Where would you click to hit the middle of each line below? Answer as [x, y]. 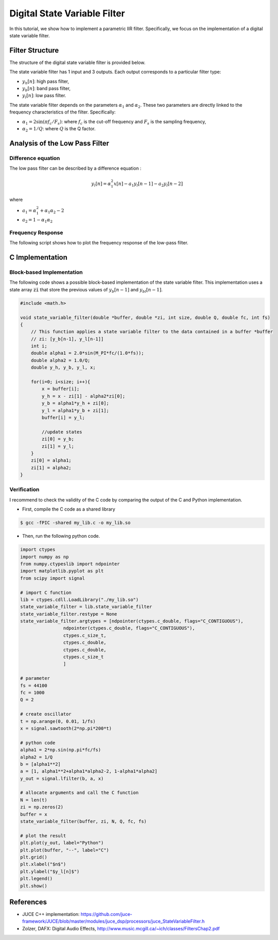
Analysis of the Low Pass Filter [59, 143]
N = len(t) [34, 800]
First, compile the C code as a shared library [69, 509]
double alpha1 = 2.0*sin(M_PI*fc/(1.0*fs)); [87, 353]
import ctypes [38, 550]
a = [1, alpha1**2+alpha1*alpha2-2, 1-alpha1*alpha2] [89, 771]
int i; [39, 346]
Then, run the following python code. [61, 536]
